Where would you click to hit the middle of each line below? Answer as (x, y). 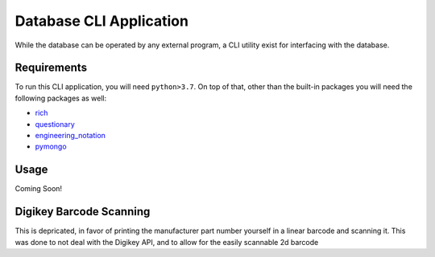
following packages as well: (61, 98)
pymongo (51, 147)
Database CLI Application (102, 21)
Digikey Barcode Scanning (83, 212)
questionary (55, 124)
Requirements (51, 68)
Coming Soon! (39, 189)
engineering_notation (70, 136)
